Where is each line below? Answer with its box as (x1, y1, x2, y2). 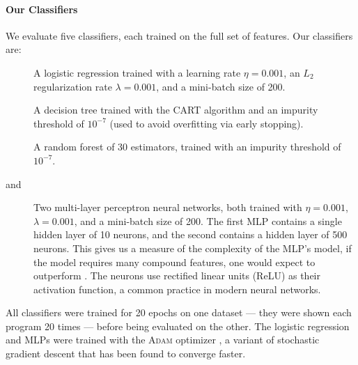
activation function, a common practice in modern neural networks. (33, 281, 321, 296)
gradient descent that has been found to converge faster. (6, 346, 246, 361)
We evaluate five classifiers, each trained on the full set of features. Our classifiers (6, 28, 353, 42)
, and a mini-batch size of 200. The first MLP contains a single (74, 213, 342, 228)
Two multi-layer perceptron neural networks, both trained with (33, 200, 302, 215)
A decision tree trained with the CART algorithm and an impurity (33, 102, 318, 117)
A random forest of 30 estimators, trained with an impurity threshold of (33, 139, 341, 154)
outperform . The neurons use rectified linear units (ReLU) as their (33, 268, 320, 283)
